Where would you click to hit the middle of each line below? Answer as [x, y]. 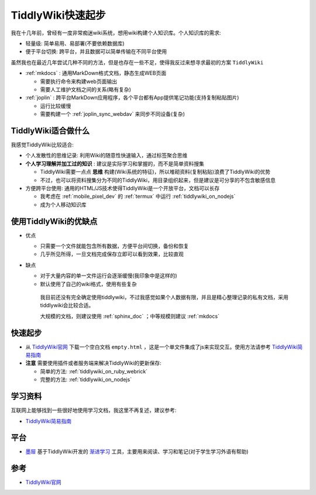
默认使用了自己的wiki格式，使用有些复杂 [88, 284]
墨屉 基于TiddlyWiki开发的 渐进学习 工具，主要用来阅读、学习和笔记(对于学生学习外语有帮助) [137, 452]
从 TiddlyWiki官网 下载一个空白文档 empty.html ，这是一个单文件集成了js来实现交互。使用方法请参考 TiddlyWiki [162, 347]
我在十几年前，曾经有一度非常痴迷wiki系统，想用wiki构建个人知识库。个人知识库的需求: [116, 33]
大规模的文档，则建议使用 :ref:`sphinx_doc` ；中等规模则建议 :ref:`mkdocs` [130, 316]
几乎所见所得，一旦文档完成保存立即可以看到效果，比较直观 [112, 254]
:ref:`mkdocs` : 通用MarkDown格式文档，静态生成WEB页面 [96, 73]
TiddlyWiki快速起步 [58, 15]
